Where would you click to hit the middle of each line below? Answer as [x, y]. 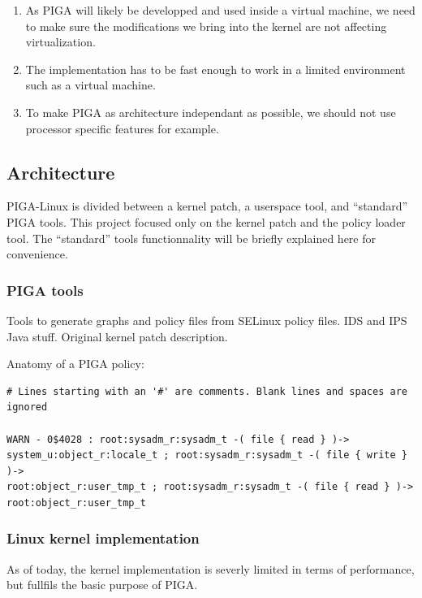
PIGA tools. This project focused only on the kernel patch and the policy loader [206, 221]
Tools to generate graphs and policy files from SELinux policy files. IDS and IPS [207, 320]
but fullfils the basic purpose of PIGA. [102, 585]
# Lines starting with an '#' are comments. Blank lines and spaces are [207, 391]
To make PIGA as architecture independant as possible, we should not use [211, 112]
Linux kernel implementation [103, 538]
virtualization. [60, 42]
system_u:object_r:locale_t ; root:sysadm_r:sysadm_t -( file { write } [207, 455]
